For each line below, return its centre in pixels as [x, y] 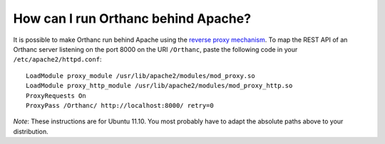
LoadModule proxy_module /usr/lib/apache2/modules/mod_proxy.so [141, 76]
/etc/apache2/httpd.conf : [57, 60]
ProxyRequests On [56, 95]
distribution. [31, 131]
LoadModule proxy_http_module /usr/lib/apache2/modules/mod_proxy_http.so [159, 86]
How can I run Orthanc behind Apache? [132, 18]
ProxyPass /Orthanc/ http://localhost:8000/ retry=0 [120, 105]
